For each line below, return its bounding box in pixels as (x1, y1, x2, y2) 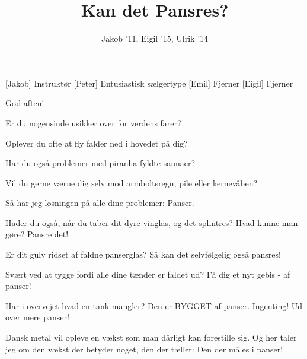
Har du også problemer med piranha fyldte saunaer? (5, 157, 196, 169)
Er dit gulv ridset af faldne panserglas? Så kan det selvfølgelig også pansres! (5, 248, 281, 260)
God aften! (5, 97, 44, 109)
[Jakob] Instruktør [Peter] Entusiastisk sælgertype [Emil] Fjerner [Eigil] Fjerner (5, 77, 293, 89)
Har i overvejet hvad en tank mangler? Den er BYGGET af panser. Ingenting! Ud (5, 299, 303, 312)
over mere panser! (5, 311, 69, 323)
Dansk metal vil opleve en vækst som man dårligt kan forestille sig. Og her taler (5, 331, 297, 344)
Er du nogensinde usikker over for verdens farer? (5, 116, 181, 129)
